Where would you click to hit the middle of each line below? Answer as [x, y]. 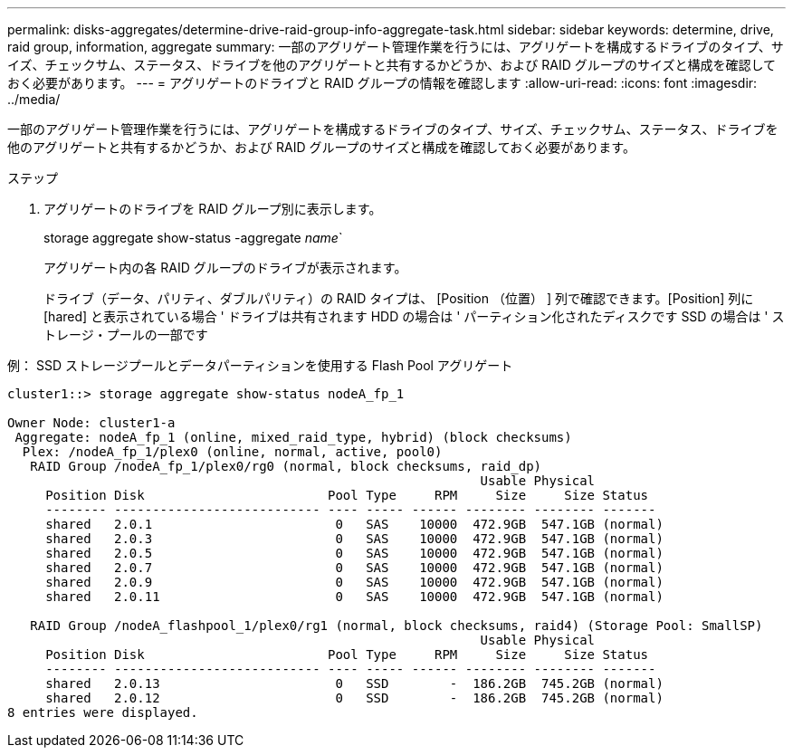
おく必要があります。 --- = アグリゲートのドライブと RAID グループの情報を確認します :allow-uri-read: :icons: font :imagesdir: [382, 83]
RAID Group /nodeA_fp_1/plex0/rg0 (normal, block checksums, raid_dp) [286, 466]
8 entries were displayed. [103, 712]
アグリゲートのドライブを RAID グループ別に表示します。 [213, 209]
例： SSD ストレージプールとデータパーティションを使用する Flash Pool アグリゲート [260, 365]
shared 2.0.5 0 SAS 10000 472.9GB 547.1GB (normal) [354, 553]
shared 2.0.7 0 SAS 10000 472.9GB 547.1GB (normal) [354, 568]
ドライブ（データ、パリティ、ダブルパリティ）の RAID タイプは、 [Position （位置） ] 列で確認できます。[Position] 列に [399, 298]
